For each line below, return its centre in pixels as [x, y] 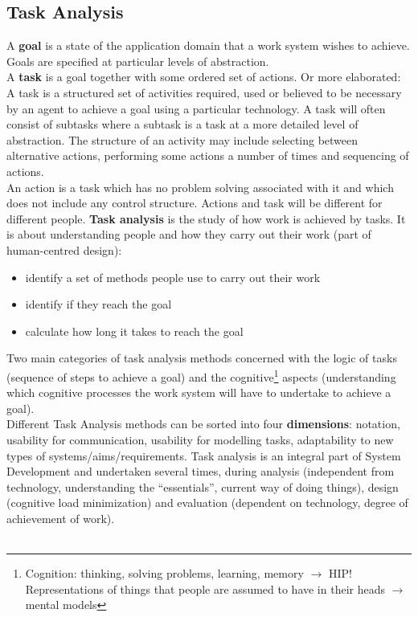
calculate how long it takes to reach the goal [134, 331]
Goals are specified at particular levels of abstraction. [138, 61]
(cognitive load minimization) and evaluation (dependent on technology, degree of [207, 503]
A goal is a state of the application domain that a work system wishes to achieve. [208, 45]
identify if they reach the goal [98, 304]
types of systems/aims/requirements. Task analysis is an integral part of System [204, 455]
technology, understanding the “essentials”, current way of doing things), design [203, 486]
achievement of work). [61, 518]
